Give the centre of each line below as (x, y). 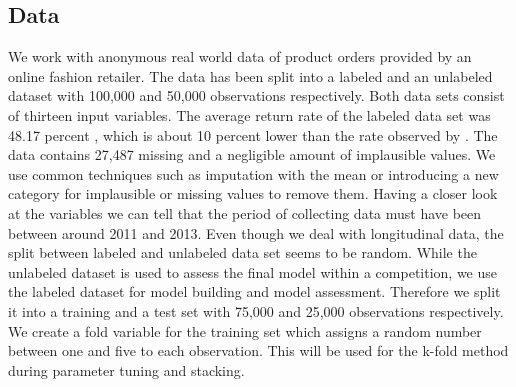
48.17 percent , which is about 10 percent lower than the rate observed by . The (253, 134)
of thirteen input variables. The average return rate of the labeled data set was (249, 114)
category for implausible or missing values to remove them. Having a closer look (253, 193)
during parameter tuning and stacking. (126, 369)
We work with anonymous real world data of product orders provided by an (240, 56)
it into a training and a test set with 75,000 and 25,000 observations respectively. (256, 310)
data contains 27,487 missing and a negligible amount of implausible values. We (252, 154)
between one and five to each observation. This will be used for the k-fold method (258, 350)
